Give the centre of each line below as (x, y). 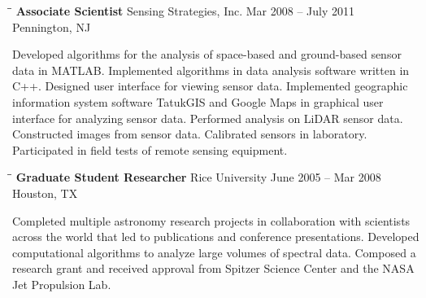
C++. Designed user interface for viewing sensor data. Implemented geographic (210, 86)
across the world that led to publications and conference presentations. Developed (216, 237)
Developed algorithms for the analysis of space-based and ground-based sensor (207, 54)
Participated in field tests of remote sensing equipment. (150, 149)
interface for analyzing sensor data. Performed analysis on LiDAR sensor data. (208, 118)
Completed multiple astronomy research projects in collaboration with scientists (211, 220)
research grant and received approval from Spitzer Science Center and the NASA (213, 268)
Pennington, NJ (52, 26)
